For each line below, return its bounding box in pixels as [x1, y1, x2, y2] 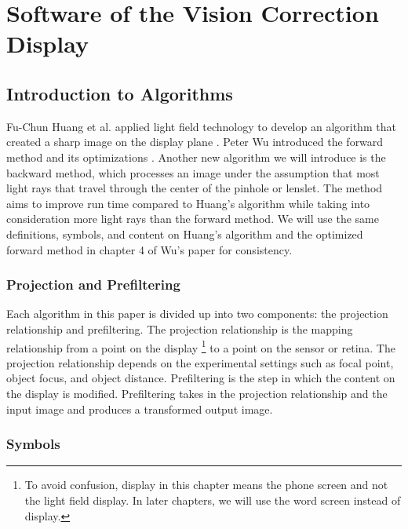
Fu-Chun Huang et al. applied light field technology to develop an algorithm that [6, 118, 396, 134]
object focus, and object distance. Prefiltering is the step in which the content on [6, 370, 395, 386]
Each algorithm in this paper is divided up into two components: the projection [6, 305, 388, 322]
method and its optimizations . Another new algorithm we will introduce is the [6, 148, 386, 165]
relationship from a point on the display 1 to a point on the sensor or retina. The [6, 337, 395, 356]
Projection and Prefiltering [6, 275, 180, 294]
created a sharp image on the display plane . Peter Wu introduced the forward [6, 133, 384, 150]
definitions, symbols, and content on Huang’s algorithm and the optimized [6, 225, 363, 242]
